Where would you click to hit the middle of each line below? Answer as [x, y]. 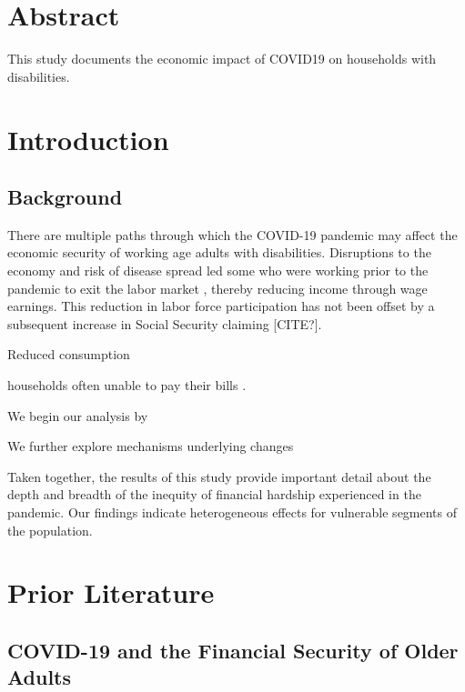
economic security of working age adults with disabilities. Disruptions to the [219, 252]
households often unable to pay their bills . [127, 385]
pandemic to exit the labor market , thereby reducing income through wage [217, 288]
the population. [50, 530]
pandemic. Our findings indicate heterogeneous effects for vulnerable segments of [232, 512]
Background [65, 197]
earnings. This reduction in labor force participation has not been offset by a [221, 306]
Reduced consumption [69, 354]
